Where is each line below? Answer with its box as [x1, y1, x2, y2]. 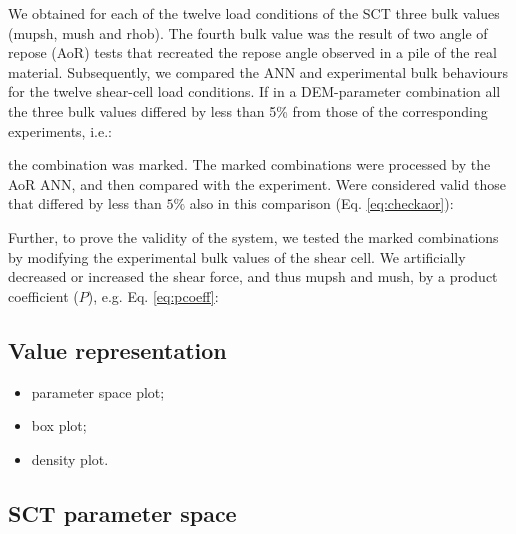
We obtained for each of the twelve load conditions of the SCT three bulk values [8, 3, 500, 23]
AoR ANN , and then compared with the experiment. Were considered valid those [8, 173, 506, 194]
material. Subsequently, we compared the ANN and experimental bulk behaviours [8, 61, 509, 82]
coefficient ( [8, 285, 79, 306]
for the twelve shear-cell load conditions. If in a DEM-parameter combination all [8, 81, 501, 102]
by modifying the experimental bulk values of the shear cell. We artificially [8, 246, 466, 267]
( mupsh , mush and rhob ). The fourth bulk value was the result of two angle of [8, 22, 488, 43]
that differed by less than [8, 193, 162, 214]
